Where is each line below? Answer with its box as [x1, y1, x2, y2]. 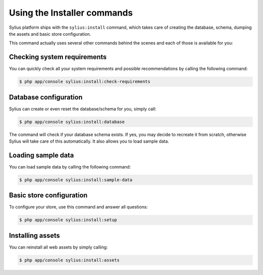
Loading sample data [9, 151, 74, 159]
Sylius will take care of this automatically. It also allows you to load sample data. [9, 138, 169, 144]
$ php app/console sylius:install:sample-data [19, 177, 132, 183]
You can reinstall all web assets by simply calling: [9, 244, 108, 250]
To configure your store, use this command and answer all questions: [9, 204, 148, 210]
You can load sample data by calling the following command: [9, 164, 131, 169]
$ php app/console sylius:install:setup [19, 217, 117, 223]
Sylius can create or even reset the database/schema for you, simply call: [9, 106, 157, 112]
